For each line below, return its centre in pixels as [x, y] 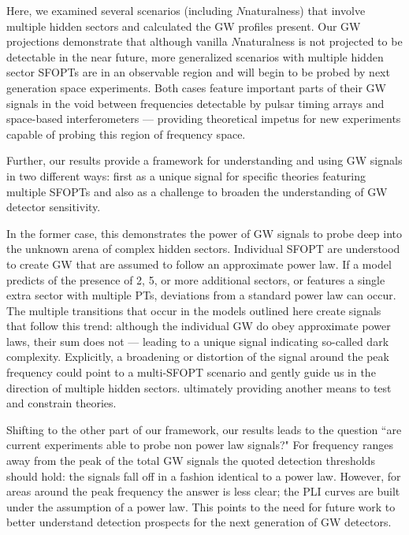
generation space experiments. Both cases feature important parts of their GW [196, 87]
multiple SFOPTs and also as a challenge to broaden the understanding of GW [197, 191]
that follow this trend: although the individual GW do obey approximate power [199, 326]
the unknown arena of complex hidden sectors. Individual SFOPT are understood [203, 249]
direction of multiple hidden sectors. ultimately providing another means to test [199, 387]
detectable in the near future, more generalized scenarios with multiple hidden [195, 56]
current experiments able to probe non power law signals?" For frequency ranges [200, 445]
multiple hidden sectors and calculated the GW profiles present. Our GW [184, 26]
